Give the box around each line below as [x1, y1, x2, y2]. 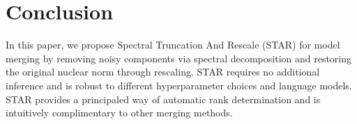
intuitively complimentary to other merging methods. [6, 105, 233, 120]
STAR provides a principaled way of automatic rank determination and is [6, 91, 321, 106]
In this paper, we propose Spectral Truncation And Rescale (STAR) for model [6, 37, 340, 52]
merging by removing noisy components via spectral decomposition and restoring [6, 51, 352, 65]
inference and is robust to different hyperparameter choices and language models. [6, 78, 352, 92]
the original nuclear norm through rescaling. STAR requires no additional [6, 64, 320, 79]
